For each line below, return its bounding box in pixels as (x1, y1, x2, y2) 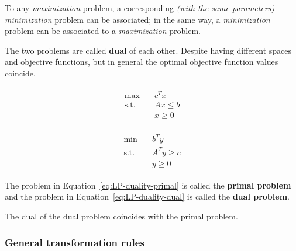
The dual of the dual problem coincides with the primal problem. (5, 210, 238, 222)
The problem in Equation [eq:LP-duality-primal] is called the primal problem (5, 179, 291, 191)
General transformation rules (5, 235, 144, 249)
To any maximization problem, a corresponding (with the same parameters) (5, 2, 275, 13)
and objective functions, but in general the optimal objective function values (5, 55, 278, 68)
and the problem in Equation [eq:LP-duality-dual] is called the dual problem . (5, 190, 290, 203)
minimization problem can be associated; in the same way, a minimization (5, 13, 270, 25)
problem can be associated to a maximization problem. (5, 25, 201, 37)
